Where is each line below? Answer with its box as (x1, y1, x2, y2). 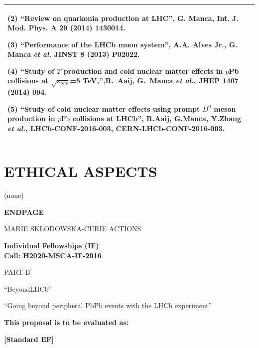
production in (7, 113, 55, 124)
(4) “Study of (7, 65, 54, 76)
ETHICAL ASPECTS (4, 161, 157, 181)
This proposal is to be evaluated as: (4, 317, 129, 327)
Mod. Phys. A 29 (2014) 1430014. (7, 22, 126, 33)
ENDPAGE (4, 206, 44, 217)
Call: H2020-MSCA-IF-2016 (4, 250, 102, 260)
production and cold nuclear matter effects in (63, 65, 223, 76)
